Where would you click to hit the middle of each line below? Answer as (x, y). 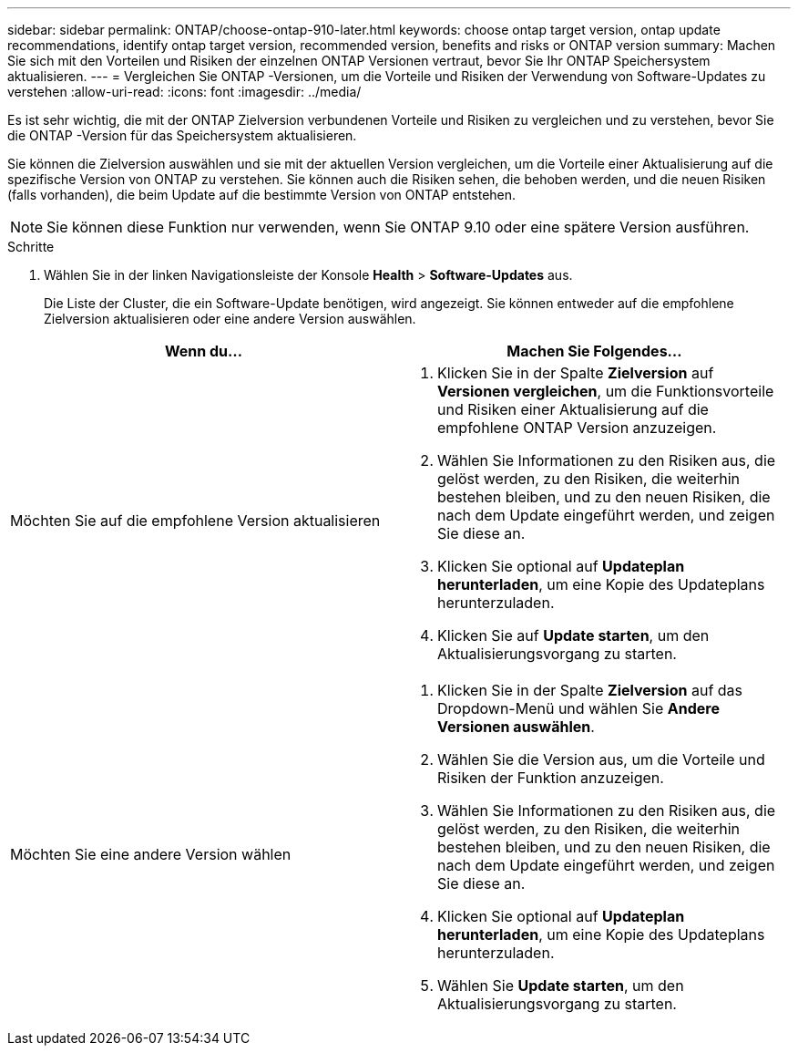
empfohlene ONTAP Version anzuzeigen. (577, 428)
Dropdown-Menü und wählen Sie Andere (578, 708)
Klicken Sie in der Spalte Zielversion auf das (590, 690)
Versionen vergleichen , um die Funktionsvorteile (606, 391)
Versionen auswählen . (516, 727)
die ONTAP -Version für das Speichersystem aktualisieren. (182, 135)
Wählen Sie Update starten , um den (561, 986)
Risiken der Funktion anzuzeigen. (551, 778)
